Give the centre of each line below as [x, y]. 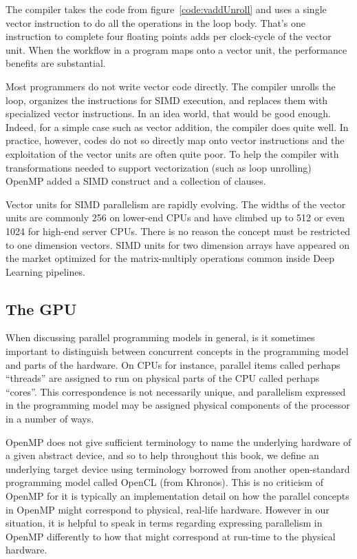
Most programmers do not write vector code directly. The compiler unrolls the [171, 86]
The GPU [41, 308]
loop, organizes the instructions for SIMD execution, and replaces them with [167, 100]
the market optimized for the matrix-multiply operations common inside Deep [170, 258]
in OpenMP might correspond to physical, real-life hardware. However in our [167, 509]
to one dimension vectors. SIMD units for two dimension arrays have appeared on [178, 244]
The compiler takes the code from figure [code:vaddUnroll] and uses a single [166, 9]
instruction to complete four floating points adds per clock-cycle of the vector [169, 36]
